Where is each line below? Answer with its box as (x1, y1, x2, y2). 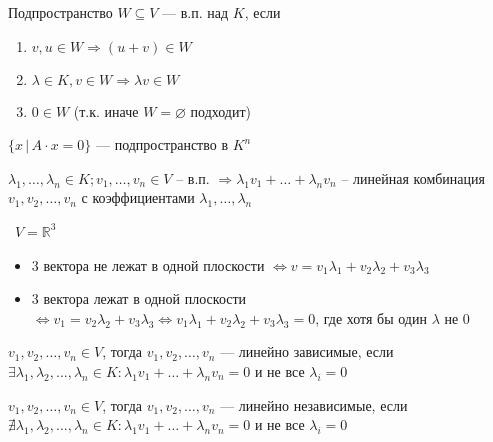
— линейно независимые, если (220, 394, 408, 415)
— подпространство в (95, 134, 229, 155)
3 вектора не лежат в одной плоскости (31, 254, 265, 275)
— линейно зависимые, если (220, 341, 394, 362)
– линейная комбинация (341, 167, 485, 188)
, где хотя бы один (315, 307, 427, 328)
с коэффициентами (81, 187, 195, 208)
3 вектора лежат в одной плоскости (31, 288, 247, 309)
